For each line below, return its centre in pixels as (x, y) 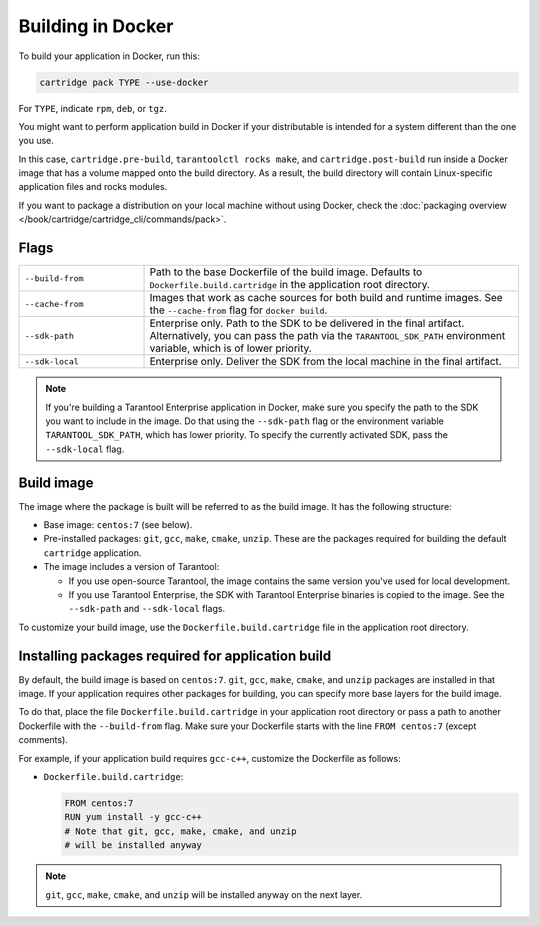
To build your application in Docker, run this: (109, 56)
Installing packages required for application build (175, 655)
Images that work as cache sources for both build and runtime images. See (326, 298)
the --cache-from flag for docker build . (238, 310)
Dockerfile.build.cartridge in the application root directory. (289, 285)
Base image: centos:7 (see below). (118, 525)
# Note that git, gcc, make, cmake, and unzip (180, 831)
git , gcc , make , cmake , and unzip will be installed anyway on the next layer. (204, 894)
